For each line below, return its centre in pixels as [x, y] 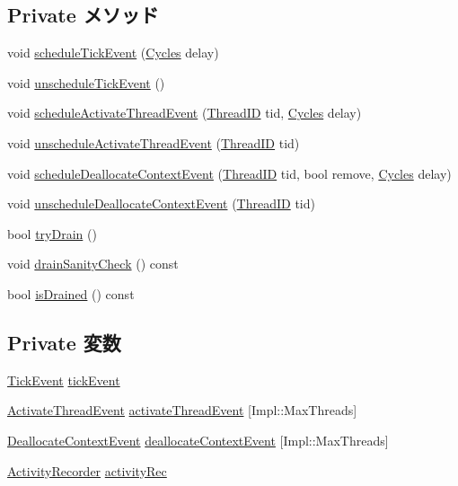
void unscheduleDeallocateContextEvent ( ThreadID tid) [161, 203]
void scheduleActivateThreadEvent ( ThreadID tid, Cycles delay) [185, 113]
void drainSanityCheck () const [93, 264]
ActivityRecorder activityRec [87, 470]
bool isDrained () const [71, 293]
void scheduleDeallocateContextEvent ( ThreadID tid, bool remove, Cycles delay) [229, 173]
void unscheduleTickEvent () [86, 82]
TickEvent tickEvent [64, 380]
